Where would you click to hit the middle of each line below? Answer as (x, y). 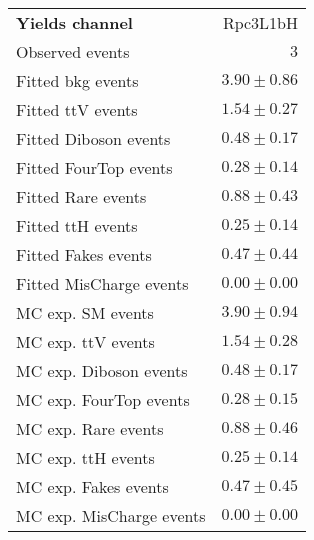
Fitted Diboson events (93, 138)
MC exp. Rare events (90, 428)
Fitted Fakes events (84, 254)
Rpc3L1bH (260, 22)
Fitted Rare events (81, 196)
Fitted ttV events (77, 109)
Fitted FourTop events (94, 167)
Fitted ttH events (77, 225)
